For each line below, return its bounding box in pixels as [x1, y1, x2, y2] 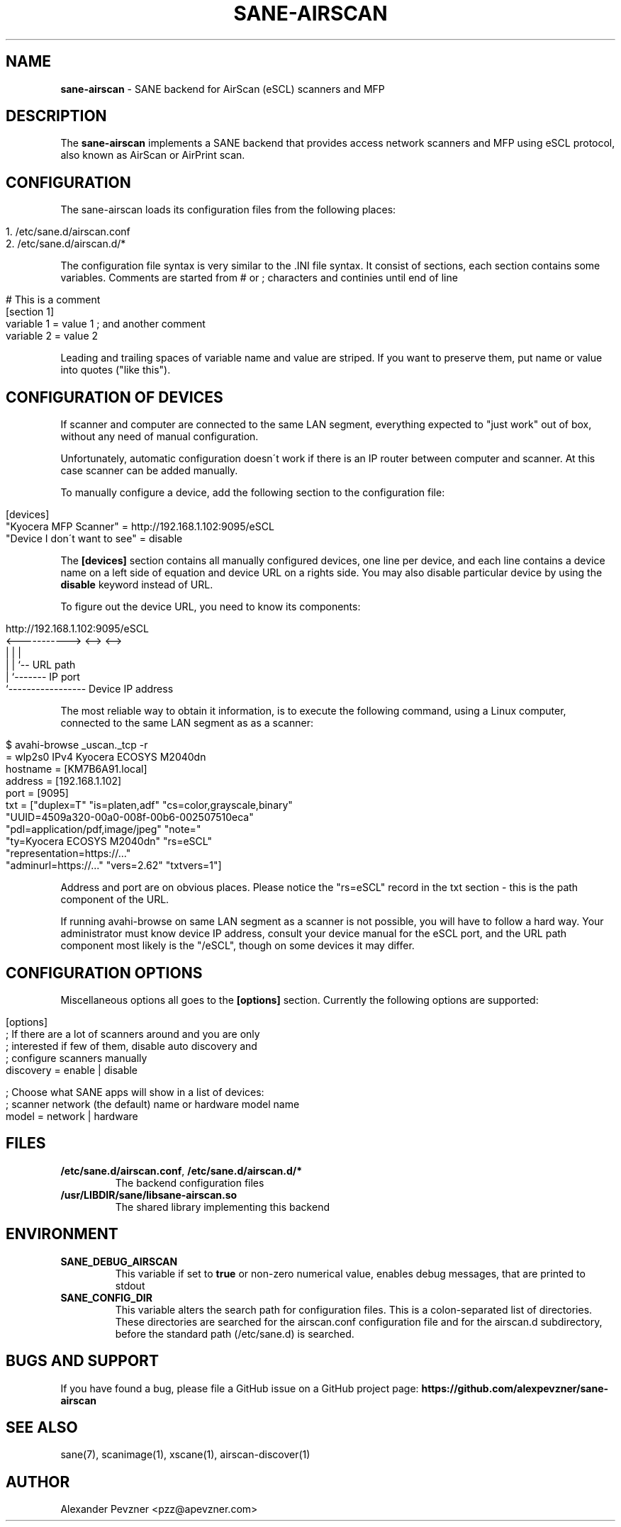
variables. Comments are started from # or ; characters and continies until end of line [60, 272, 458, 284]
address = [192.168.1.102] [6, 775, 122, 788]
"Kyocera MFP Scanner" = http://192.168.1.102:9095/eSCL [6, 520, 274, 533]
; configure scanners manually [6, 1051, 147, 1064]
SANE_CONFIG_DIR [60, 1291, 152, 1304]
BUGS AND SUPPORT [6, 1352, 159, 1370]
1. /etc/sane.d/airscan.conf [6, 225, 130, 238]
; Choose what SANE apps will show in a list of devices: [6, 1085, 264, 1098]
